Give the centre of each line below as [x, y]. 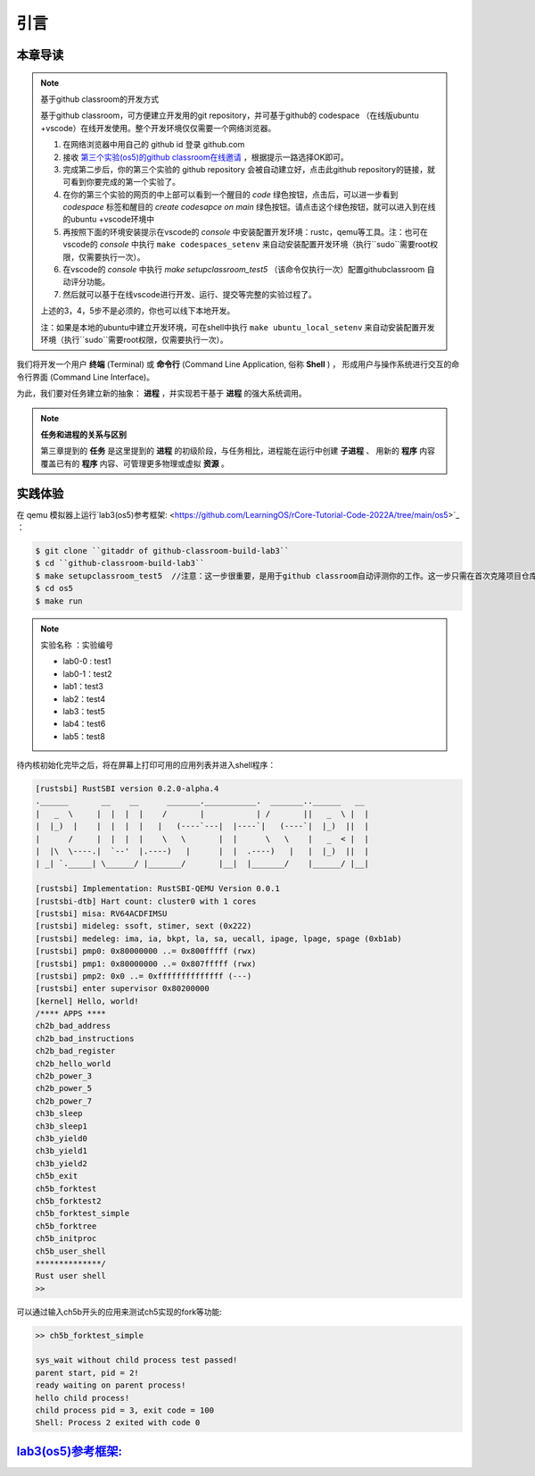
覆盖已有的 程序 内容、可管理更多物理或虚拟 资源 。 [135, 463]
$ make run [59, 601]
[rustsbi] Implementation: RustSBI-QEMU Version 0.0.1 [157, 889]
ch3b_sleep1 [62, 1126]
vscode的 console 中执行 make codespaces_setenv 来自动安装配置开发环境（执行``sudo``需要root [247, 245]
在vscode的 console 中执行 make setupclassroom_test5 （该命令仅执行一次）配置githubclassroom [244, 270]
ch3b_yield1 [62, 1151]
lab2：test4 [84, 699]
